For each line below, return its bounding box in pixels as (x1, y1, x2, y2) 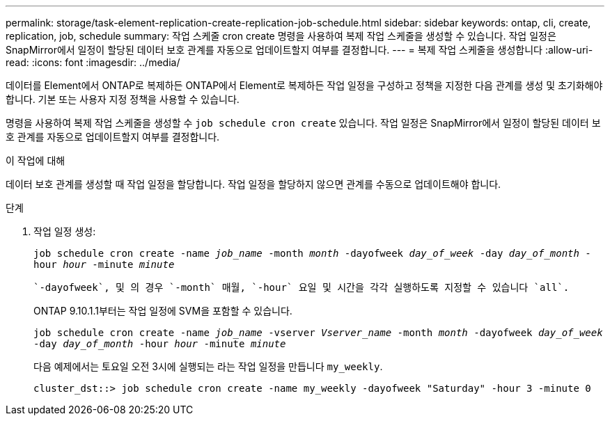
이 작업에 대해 (6, 154, 65, 166)
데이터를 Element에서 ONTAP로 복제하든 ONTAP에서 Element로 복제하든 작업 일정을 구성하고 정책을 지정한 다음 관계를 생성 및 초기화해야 (6, 79, 603, 91)
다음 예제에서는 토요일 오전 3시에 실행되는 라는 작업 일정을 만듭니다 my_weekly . (33, 360, 383, 372)
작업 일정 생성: (33, 225, 96, 237)
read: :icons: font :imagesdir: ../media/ (6, 56, 180, 68)
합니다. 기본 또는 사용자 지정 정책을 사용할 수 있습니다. (6, 93, 240, 105)
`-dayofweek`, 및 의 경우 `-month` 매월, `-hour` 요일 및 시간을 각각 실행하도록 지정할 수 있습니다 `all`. (33, 282, 570, 293)
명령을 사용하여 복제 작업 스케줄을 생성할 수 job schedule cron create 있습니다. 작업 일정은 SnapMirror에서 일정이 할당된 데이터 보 (6, 117, 601, 129)
